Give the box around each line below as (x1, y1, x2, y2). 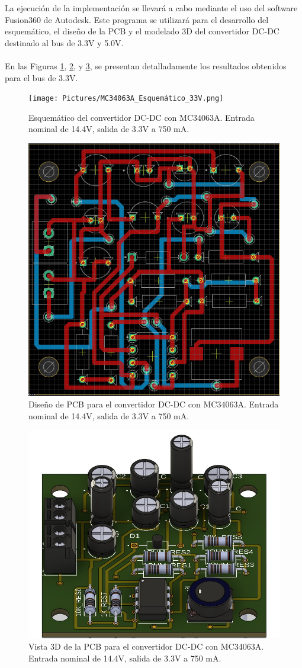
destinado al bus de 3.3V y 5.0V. (5, 36, 124, 49)
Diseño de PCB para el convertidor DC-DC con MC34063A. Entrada (28, 398, 279, 410)
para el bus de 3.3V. (5, 71, 78, 83)
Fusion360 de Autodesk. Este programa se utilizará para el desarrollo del (5, 13, 269, 25)
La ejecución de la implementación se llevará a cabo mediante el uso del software (5, 2, 298, 14)
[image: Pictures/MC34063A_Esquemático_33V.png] (28, 94, 224, 103)
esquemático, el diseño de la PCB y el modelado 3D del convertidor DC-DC (5, 25, 279, 37)
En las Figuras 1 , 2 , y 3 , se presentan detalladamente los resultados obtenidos (5, 59, 287, 72)
